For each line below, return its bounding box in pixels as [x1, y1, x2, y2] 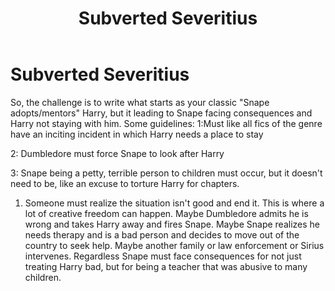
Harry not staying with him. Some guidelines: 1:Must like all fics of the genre [10, 117, 323, 129]
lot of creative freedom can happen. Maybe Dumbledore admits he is [24, 207, 309, 219]
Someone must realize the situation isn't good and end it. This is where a [24, 197, 325, 209]
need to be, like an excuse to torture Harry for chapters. [10, 177, 240, 189]
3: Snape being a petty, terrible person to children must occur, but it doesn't [10, 167, 323, 179]
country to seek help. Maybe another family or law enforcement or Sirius [24, 239, 325, 251]
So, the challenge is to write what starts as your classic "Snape [10, 96, 270, 108]
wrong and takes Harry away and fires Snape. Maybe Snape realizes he [24, 218, 321, 230]
